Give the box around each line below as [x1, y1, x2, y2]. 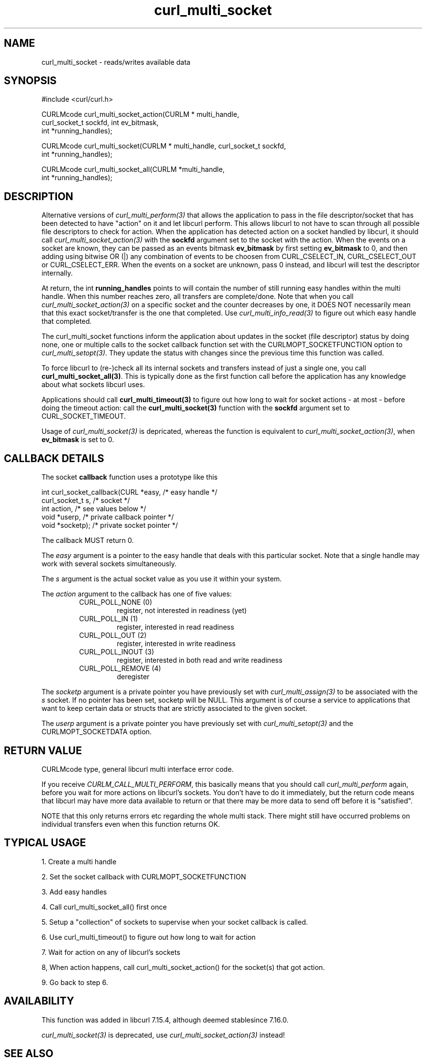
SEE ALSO [4, 1047, 53, 1060]
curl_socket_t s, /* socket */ [41, 496, 130, 505]
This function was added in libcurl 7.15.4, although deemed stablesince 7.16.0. [41, 1015, 289, 1024]
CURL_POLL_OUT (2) [79, 631, 147, 640]
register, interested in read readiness [117, 623, 234, 632]
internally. [41, 269, 73, 278]
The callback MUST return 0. [41, 536, 134, 545]
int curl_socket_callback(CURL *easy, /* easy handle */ [41, 488, 217, 497]
